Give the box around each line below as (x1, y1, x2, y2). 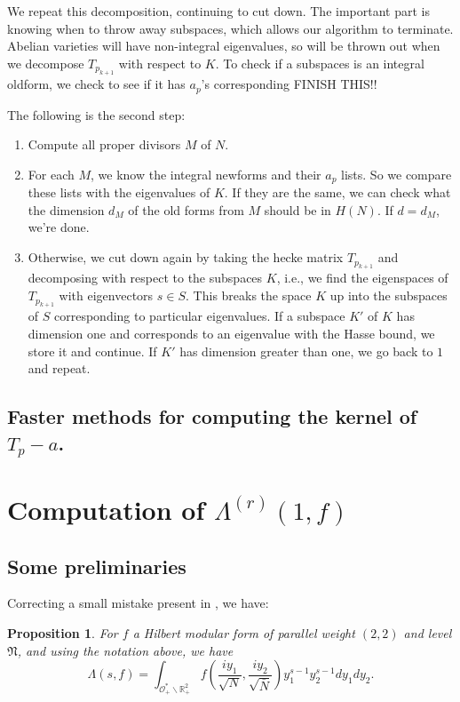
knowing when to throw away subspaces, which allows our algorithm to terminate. (7, 19, 454, 37)
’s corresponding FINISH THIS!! (201, 75, 377, 93)
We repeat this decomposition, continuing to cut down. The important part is (7, 2, 430, 20)
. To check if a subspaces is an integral (215, 53, 424, 72)
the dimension (28, 200, 105, 219)
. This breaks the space (186, 286, 312, 305)
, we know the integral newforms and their (91, 164, 321, 183)
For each (28, 164, 75, 183)
